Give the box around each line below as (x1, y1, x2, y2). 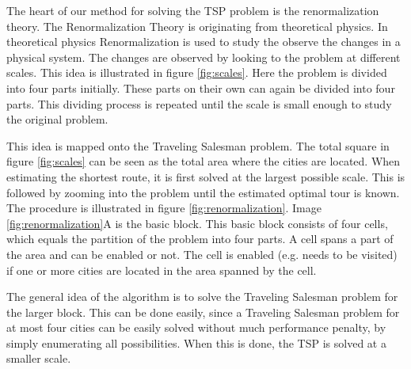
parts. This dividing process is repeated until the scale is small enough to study (6, 95, 392, 112)
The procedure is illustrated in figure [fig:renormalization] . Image (6, 200, 322, 216)
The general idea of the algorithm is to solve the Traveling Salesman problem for (6, 288, 398, 305)
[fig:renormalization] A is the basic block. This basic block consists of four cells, (6, 215, 388, 231)
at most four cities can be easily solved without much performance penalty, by (6, 319, 386, 336)
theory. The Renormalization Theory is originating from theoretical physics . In (6, 17, 388, 34)
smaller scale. (6, 350, 71, 367)
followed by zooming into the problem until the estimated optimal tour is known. (6, 184, 400, 200)
